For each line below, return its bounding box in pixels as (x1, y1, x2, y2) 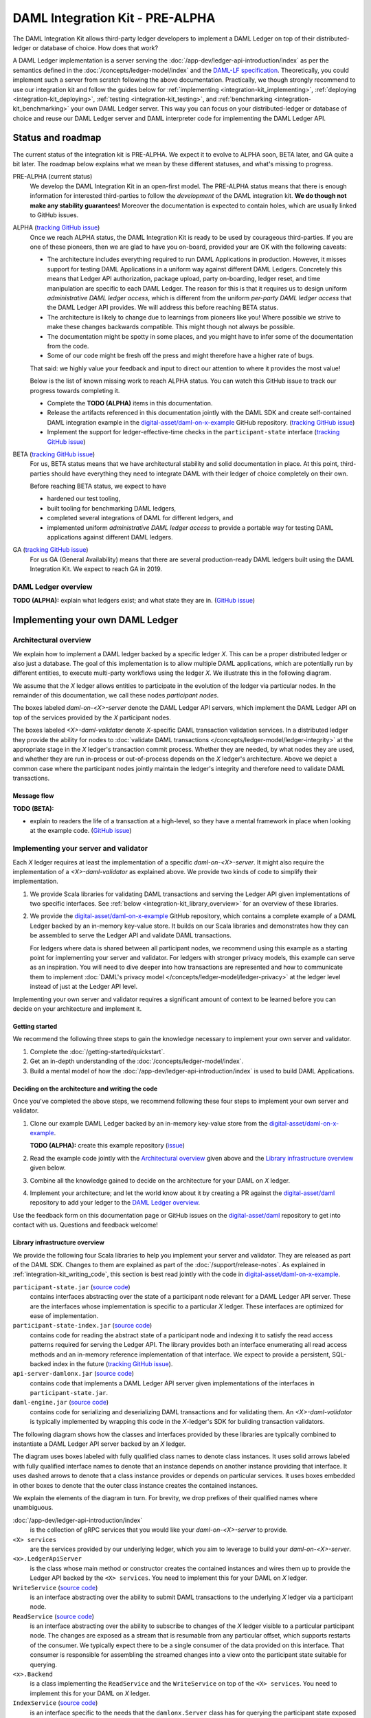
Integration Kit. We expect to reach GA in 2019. (30, 565, 163, 573)
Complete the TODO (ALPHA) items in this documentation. (47, 399, 213, 407)
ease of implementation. (30, 1311, 99, 1319)
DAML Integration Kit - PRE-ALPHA (12, 10, 216, 25)
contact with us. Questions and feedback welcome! (12, 1220, 158, 1229)
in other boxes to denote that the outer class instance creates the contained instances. (12, 1481, 258, 1489)
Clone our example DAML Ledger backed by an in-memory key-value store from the (30, 1119, 268, 1127)
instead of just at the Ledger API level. (30, 983, 137, 991)
